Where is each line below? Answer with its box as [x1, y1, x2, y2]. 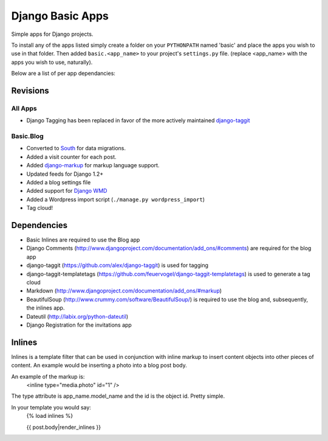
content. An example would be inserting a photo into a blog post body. [11, 362, 188, 369]
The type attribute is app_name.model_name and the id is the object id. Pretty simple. [11, 392, 225, 400]
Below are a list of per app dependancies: [11, 70, 115, 77]
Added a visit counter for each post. [26, 153, 117, 161]
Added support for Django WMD [26, 187, 108, 195]
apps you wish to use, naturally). [11, 58, 93, 66]
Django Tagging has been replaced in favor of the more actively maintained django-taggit [26, 117, 250, 124]
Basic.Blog [11, 132, 44, 141]
